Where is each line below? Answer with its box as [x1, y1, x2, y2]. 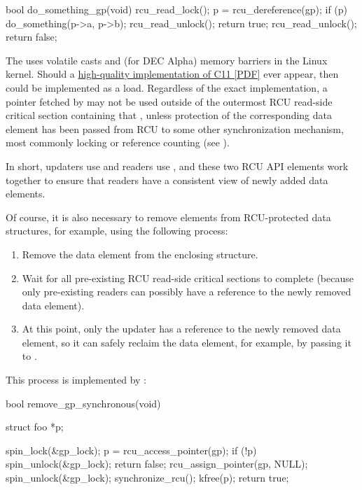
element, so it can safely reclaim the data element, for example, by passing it [22, 335, 351, 349]
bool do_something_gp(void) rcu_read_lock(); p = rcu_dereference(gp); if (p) [6, 2, 348, 16]
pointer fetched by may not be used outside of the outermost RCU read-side [6, 94, 333, 108]
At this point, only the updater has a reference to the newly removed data [22, 321, 341, 336]
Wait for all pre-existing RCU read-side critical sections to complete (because [22, 270, 354, 285]
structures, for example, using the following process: [6, 223, 228, 238]
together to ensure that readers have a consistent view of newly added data [6, 172, 328, 187]
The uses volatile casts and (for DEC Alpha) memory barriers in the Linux [6, 52, 328, 67]
